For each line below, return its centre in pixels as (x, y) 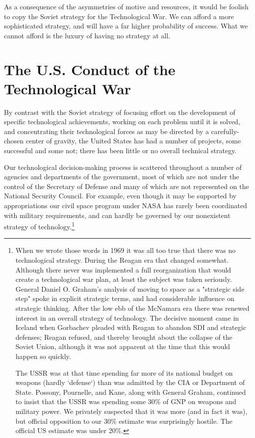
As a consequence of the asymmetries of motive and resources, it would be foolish (126, 6)
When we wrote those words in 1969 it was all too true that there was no (126, 250)
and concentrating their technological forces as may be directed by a (106, 131)
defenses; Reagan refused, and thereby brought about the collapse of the (124, 337)
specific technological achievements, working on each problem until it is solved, (122, 122)
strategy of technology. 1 (39, 226)
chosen (14, 141)
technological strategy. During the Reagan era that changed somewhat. (122, 260)
